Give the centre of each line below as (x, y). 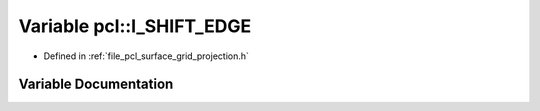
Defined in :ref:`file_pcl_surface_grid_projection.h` (146, 56)
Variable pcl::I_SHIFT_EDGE (135, 26)
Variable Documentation (96, 84)
